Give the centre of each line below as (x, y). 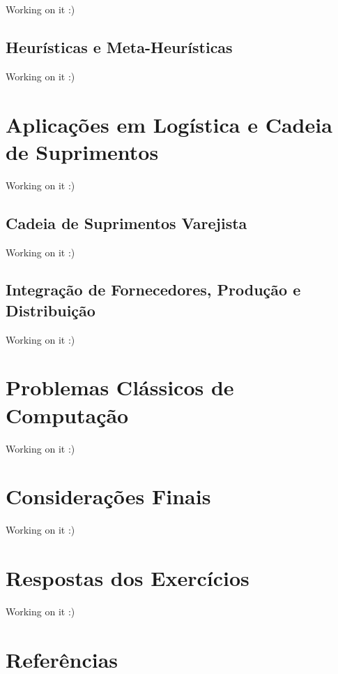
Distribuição (51, 310)
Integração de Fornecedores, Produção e (153, 290)
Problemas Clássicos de (120, 387)
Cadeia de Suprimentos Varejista (126, 222)
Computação (67, 415)
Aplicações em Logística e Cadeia (169, 124)
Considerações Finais (108, 496)
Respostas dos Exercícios (128, 578)
